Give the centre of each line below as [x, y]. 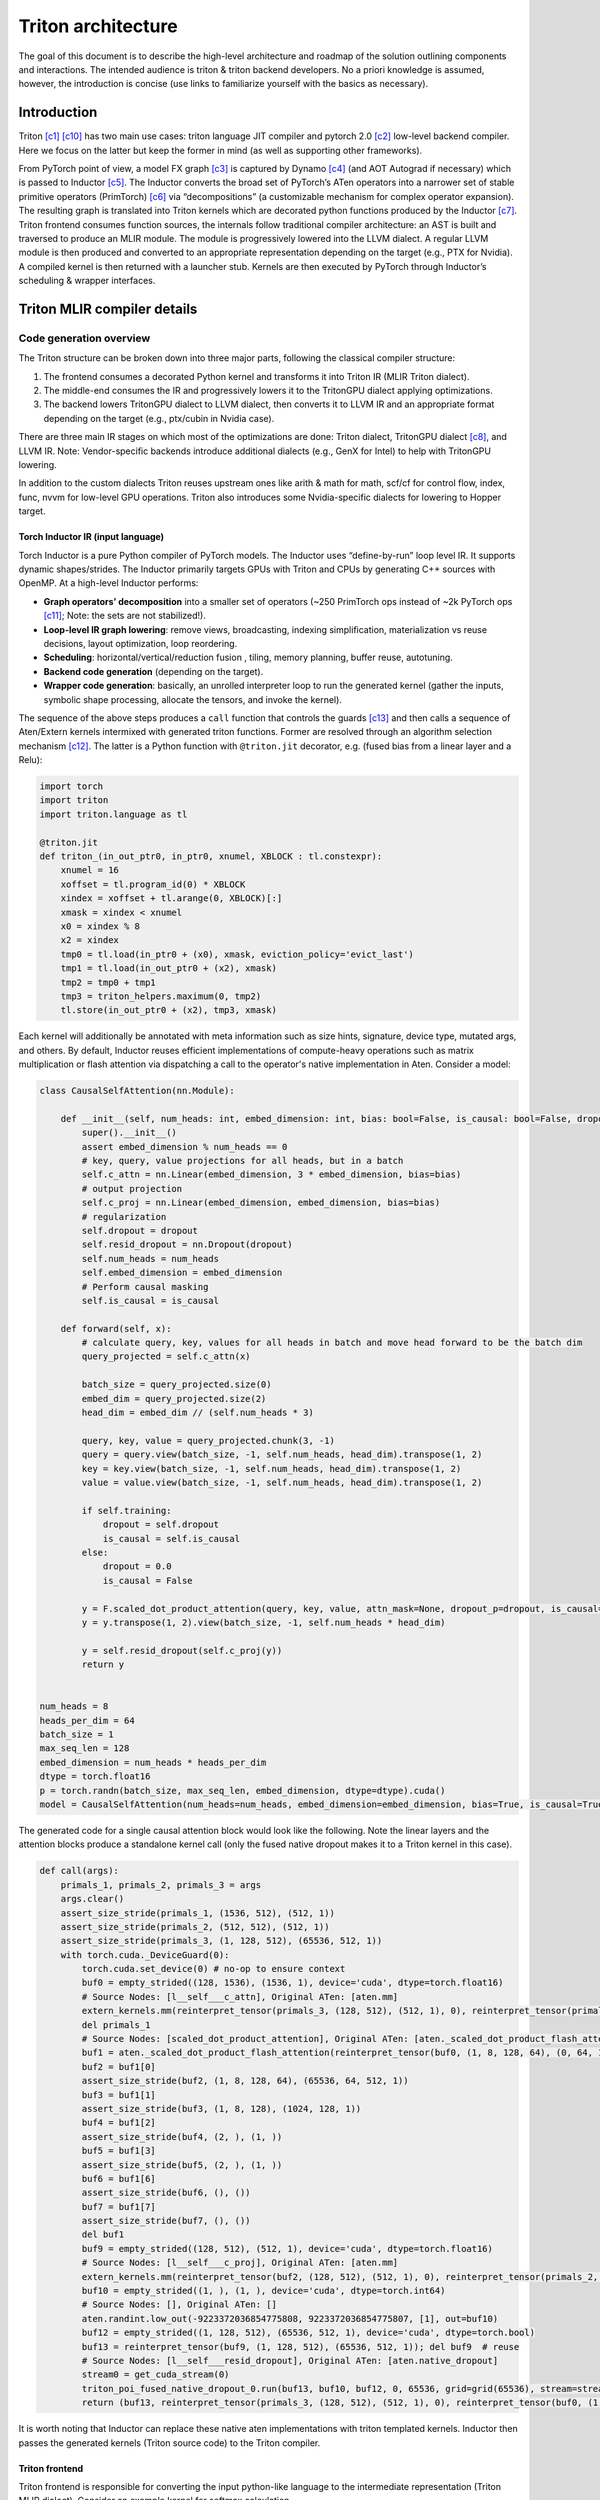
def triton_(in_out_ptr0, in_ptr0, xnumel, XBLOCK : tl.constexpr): [211, 856]
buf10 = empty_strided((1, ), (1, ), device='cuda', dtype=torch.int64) [263, 2291]
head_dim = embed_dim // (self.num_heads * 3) [197, 1413]
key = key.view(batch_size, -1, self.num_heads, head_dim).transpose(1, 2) [271, 1468]
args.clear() [92, 1899]
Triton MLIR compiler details [108, 308]
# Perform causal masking [145, 1286]
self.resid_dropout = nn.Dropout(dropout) [187, 1244]
